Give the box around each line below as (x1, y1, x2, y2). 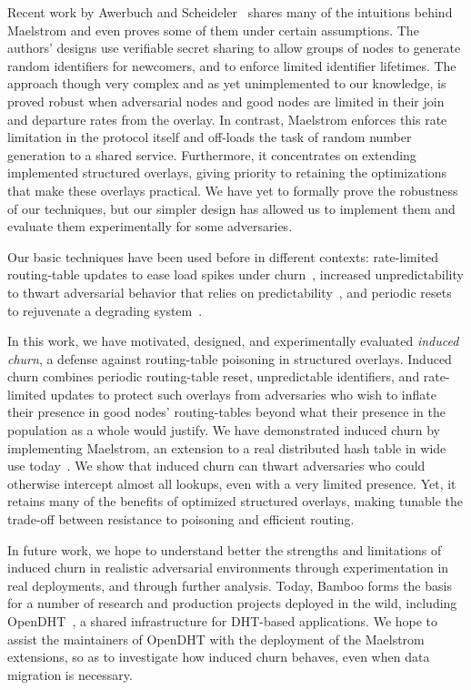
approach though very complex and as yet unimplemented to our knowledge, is (7, 74, 446, 93)
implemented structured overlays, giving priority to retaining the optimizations (7, 163, 447, 182)
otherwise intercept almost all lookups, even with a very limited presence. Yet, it (7, 473, 456, 492)
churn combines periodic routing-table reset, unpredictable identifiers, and (7, 367, 420, 386)
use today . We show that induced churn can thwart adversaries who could (7, 456, 426, 475)
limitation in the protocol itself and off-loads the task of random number (7, 127, 412, 147)
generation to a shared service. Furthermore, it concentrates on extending (7, 145, 416, 164)
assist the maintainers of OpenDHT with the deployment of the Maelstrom (7, 629, 425, 648)
